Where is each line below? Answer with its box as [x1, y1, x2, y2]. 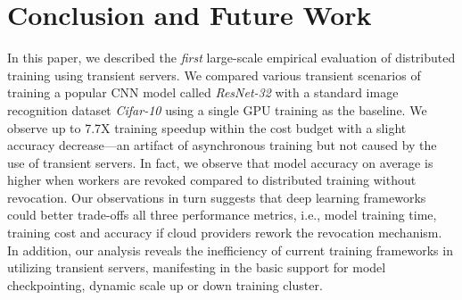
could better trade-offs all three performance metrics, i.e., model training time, [7, 205, 437, 224]
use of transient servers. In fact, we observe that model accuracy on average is [7, 153, 433, 171]
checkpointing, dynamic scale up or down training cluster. [7, 275, 323, 294]
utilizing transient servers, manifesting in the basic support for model [7, 258, 386, 277]
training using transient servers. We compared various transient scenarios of [7, 65, 421, 84]
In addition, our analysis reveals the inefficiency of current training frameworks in [7, 240, 453, 259]
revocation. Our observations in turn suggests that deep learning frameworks [7, 187, 426, 206]
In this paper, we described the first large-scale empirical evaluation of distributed [7, 48, 456, 67]
